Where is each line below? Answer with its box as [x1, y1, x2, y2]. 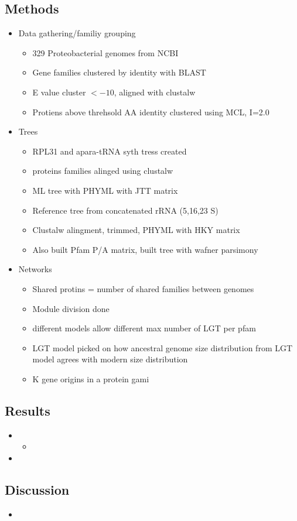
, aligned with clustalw [114, 85, 196, 98]
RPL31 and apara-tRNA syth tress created [32, 145, 187, 157]
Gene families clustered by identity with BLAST [32, 66, 206, 78]
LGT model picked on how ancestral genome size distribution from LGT [32, 341, 293, 354]
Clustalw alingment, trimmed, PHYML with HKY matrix [32, 224, 240, 236]
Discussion [5, 480, 70, 498]
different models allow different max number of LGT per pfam [32, 322, 256, 334]
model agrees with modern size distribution [32, 353, 188, 365]
